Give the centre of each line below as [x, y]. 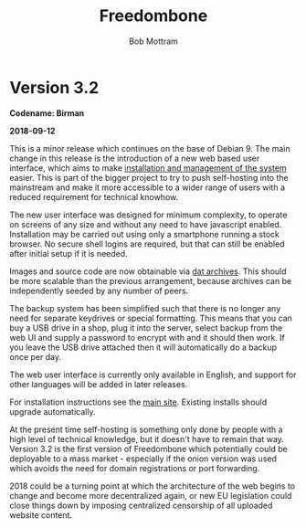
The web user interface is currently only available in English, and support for [153, 375]
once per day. [36, 356]
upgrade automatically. [53, 411]
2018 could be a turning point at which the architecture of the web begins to [152, 486]
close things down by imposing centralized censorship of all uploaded [141, 505]
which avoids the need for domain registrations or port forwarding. [135, 468]
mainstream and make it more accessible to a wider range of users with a [148, 187]
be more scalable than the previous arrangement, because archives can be [151, 280]
